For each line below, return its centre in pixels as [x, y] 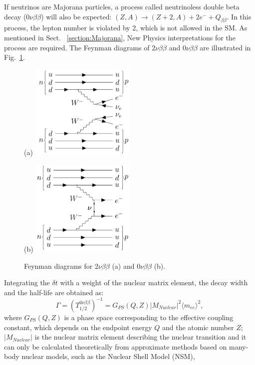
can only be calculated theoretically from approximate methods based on [116, 346]
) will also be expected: [76, 16]
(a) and [123, 266]
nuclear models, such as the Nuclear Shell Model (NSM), [108, 356]
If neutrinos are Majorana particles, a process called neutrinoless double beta [122, 6]
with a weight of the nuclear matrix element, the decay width [154, 282]
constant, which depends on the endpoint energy [78, 327]
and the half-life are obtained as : [54, 292]
